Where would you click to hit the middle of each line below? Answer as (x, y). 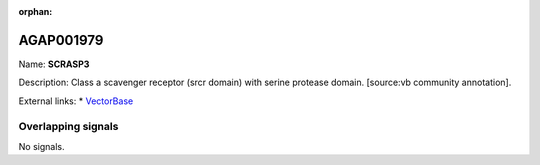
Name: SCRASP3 (54, 64)
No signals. (41, 146)
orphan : (35, 11)
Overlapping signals (68, 127)
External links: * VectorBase (76, 101)
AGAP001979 (61, 40)
